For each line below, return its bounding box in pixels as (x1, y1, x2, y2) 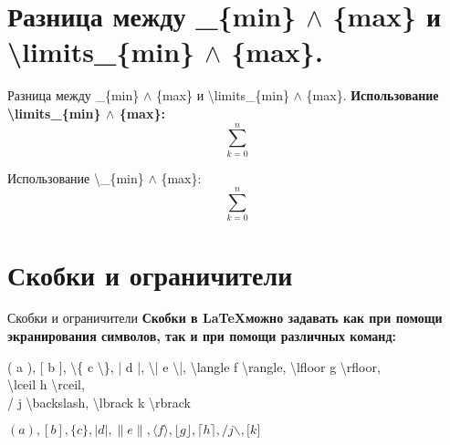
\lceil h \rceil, (7, 375, 85, 394)
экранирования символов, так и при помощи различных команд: (7, 326, 396, 346)
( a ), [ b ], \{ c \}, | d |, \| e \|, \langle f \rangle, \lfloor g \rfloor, (7, 357, 381, 376)
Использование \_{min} (7, 168, 144, 187)
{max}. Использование (306, 86, 439, 105)
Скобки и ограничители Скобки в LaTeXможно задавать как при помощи (7, 308, 443, 327)
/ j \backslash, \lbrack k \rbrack (7, 392, 191, 411)
